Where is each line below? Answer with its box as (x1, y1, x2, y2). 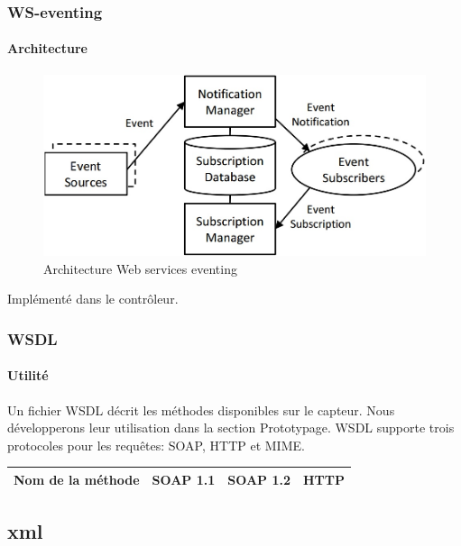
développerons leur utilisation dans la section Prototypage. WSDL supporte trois (7, 418, 455, 437)
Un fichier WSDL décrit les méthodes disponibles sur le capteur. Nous (7, 400, 395, 419)
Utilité (7, 366, 49, 385)
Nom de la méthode (14, 469, 140, 488)
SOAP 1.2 (227, 469, 290, 488)
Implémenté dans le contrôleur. (7, 289, 179, 308)
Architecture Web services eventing (43, 259, 237, 278)
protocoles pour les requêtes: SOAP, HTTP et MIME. (7, 435, 305, 454)
